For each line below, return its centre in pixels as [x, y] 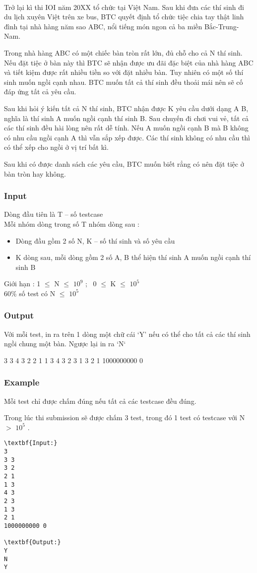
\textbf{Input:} [31, 443]
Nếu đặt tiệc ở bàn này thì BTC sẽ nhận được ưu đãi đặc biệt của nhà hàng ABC [129, 62]
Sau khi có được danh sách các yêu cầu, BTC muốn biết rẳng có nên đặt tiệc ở [124, 163]
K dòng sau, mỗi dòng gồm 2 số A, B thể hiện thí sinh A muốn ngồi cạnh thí [133, 257]
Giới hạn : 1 [22, 284]
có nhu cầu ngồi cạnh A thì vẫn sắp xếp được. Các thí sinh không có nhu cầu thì [127, 137]
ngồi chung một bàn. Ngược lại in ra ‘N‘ [65, 344]
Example [22, 382]
